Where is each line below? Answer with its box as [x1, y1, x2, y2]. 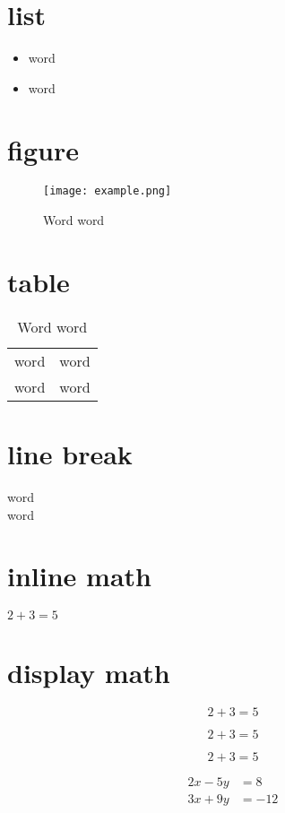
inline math [7, 558, 151, 594]
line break [7, 436, 133, 471]
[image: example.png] [43, 185, 172, 198]
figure [7, 131, 79, 168]
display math [7, 654, 170, 691]
